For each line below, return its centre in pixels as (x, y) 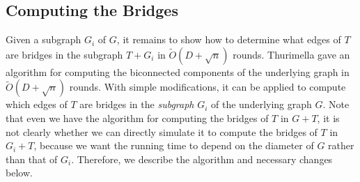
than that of (32, 159)
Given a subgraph (44, 39)
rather (341, 145)
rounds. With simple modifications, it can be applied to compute (208, 87)
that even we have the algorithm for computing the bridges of (137, 117)
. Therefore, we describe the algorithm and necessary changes (202, 159)
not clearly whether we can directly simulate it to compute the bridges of (162, 131)
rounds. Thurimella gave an (291, 54)
